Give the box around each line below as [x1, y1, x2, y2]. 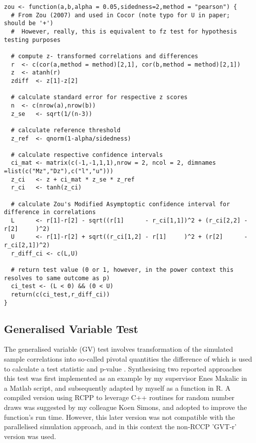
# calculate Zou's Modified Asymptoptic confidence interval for [11, 200, 230, 208]
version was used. [4, 431, 56, 441]
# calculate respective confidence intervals [11, 151, 163, 158]
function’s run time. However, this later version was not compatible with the [4, 411, 235, 422]
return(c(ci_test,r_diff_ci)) [11, 291, 110, 298]
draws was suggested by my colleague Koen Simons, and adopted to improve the [4, 402, 247, 412]
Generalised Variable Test [4, 321, 139, 336]
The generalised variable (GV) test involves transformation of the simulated [4, 344, 233, 354]
